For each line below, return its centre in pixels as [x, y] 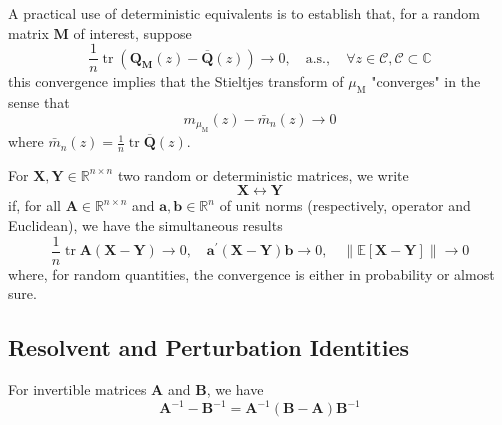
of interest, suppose [132, 32]
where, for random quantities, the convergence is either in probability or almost [251, 273]
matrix [28, 32]
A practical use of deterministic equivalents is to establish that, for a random [244, 13]
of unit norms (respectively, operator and [345, 205]
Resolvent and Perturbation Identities [208, 347]
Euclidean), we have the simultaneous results [145, 225]
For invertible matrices [77, 389]
